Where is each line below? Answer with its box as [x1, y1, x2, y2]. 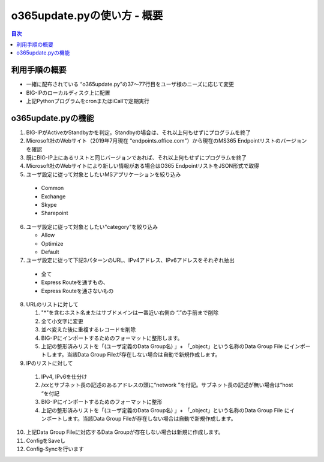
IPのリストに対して [26, 360, 73, 367]
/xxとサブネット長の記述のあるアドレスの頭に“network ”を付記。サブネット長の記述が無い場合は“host [41, 381, 293, 389]
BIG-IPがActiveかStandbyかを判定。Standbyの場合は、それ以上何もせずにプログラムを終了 [26, 129, 251, 136]
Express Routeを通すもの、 [41, 279, 109, 286]
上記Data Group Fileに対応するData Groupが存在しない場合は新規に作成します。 [26, 428, 224, 436]
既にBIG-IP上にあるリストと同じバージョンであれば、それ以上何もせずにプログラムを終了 [26, 154, 247, 161]
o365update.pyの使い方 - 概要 [11, 9, 163, 22]
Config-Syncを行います [26, 445, 84, 452]
